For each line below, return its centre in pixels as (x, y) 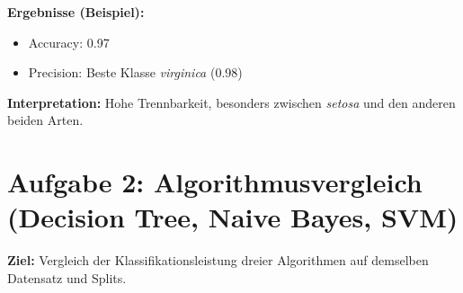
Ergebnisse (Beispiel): (76, 12)
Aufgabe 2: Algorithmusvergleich (215, 182)
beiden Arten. (45, 120)
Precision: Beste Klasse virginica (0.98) (135, 72)
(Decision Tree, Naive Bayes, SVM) (233, 217)
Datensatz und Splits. (67, 277)
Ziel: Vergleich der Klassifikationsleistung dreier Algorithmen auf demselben (218, 260)
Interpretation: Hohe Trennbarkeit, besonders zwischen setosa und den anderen (231, 102)
